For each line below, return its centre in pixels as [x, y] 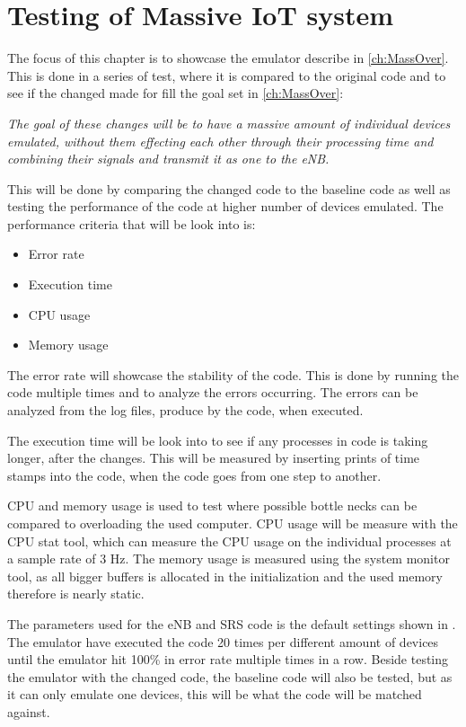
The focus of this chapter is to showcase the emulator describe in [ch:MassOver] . [228, 58]
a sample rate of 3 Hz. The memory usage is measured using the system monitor [229, 559]
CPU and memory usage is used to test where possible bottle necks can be [212, 505]
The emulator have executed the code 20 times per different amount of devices [223, 641]
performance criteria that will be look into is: [132, 223]
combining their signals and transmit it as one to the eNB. [168, 159]
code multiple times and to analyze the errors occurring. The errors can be [213, 392]
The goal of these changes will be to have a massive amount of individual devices [229, 123]
